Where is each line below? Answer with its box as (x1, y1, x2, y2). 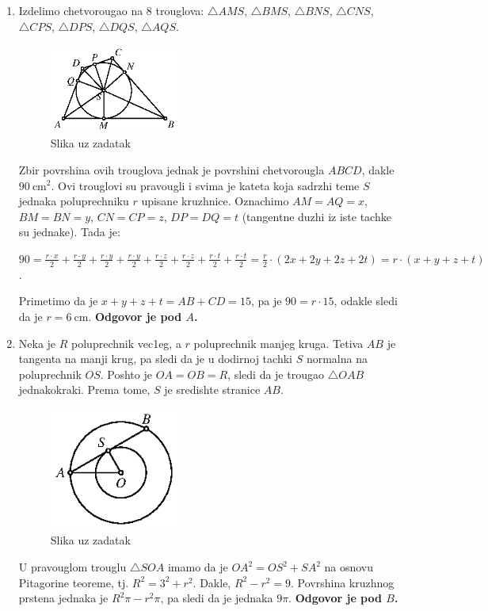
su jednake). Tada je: (18, 223, 120, 240)
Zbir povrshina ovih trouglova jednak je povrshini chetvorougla (18, 161, 325, 178)
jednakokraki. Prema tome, (18, 381, 151, 398)
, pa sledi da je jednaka (160, 590, 273, 606)
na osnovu (324, 559, 374, 575)
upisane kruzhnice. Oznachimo (141, 193, 289, 209)
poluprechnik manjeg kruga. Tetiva (193, 334, 364, 351)
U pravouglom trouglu (18, 559, 127, 575)
